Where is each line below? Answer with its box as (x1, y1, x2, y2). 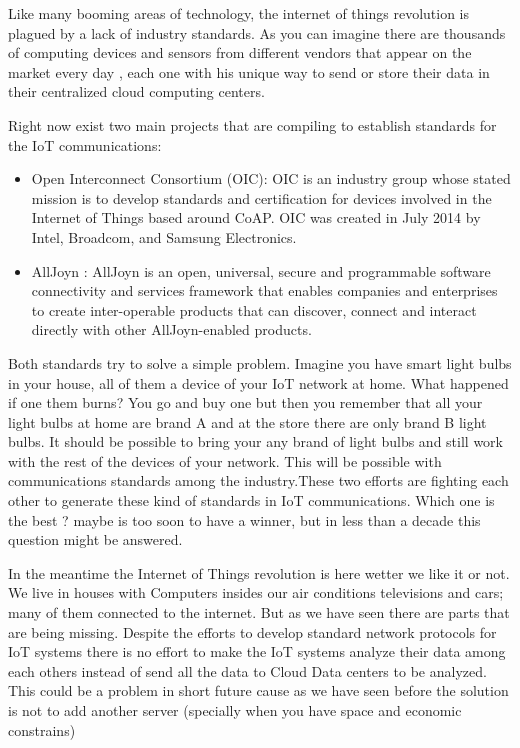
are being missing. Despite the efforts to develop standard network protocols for (8, 621, 497, 642)
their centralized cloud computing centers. (8, 81, 265, 102)
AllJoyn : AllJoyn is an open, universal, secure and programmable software (31, 260, 491, 281)
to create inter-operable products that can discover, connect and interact (31, 299, 477, 320)
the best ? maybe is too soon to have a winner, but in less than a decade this (8, 509, 481, 530)
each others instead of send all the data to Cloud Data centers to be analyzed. (8, 660, 487, 681)
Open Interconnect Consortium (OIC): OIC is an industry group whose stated (31, 168, 511, 189)
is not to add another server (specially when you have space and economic (8, 700, 462, 720)
